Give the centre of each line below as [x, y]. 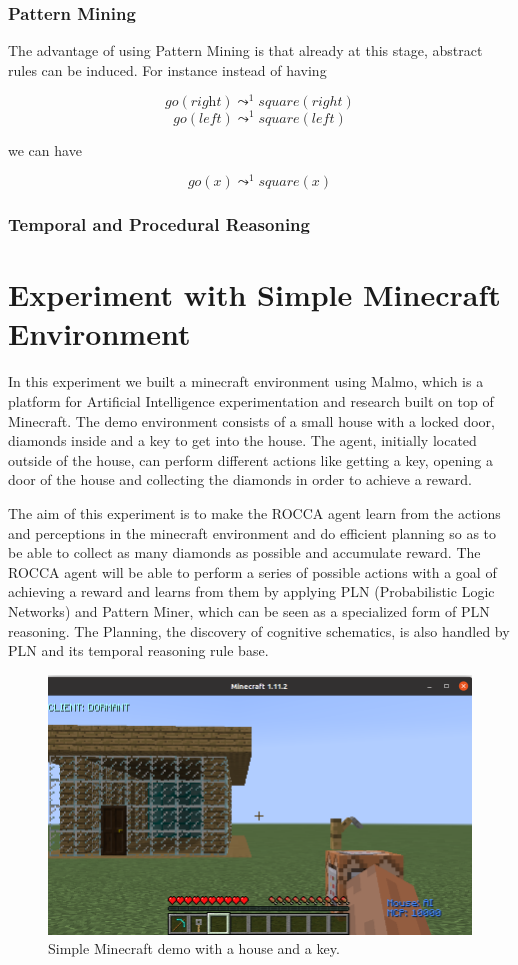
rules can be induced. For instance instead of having [167, 69]
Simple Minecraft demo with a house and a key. [194, 948]
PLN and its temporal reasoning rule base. [138, 650]
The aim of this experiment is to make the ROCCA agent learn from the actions [254, 512]
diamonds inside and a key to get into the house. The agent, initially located [242, 440]
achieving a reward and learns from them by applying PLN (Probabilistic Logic [251, 591]
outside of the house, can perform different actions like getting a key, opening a [250, 459]
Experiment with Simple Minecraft [254, 294]
